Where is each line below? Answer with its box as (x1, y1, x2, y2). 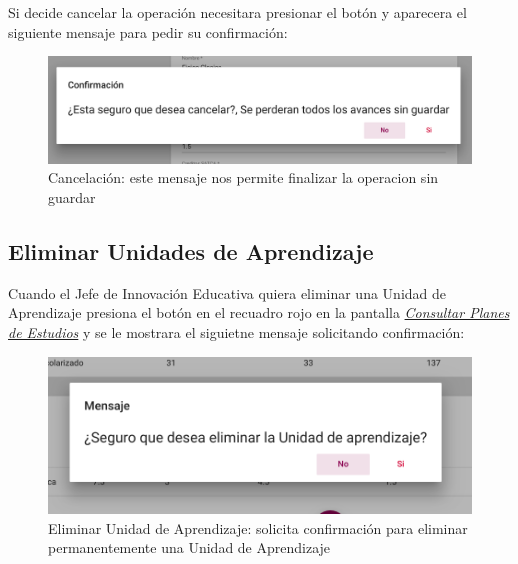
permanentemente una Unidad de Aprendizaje (48, 537, 331, 558)
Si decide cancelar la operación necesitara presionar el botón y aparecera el (8, 2, 467, 22)
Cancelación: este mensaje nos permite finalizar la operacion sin (48, 167, 439, 188)
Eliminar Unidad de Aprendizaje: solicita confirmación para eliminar (48, 517, 468, 538)
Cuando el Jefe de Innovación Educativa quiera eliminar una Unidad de (8, 282, 447, 303)
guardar (48, 187, 96, 208)
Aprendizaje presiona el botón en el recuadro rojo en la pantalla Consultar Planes (8, 302, 510, 323)
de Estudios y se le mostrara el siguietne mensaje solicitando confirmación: (8, 322, 465, 343)
